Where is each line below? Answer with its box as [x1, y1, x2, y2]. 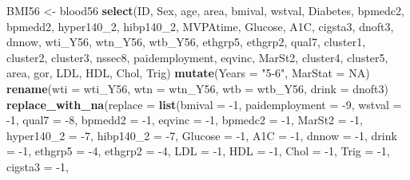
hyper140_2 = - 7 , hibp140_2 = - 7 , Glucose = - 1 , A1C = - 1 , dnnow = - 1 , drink [6, 127, 397, 143]
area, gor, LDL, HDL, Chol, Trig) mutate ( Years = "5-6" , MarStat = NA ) [6, 65, 370, 81]
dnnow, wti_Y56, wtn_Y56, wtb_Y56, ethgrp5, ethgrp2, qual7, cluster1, [6, 33, 366, 50]
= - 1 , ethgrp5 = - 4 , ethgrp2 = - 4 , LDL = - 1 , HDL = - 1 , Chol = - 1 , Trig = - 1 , [6, 143, 390, 159]
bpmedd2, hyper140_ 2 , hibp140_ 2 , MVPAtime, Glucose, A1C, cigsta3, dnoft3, [6, 18, 394, 34]
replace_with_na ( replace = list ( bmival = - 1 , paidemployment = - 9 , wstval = [6, 96, 402, 112]
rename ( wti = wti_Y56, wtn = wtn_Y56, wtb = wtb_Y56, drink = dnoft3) [6, 80, 388, 96]
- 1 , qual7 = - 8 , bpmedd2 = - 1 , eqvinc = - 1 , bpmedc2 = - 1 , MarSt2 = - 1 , [6, 112, 363, 128]
